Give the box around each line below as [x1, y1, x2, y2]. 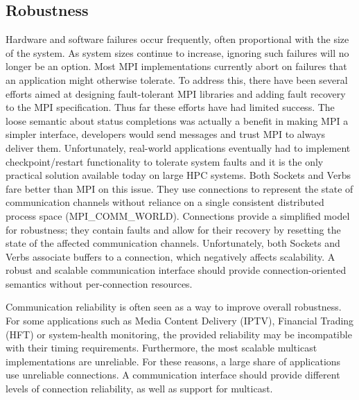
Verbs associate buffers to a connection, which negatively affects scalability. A [6, 249, 335, 263]
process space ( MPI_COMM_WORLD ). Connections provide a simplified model [6, 208, 350, 223]
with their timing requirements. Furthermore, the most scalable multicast [6, 340, 317, 355]
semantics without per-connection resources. [6, 276, 193, 290]
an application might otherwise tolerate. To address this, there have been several [6, 72, 348, 87]
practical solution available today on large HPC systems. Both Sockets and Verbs [6, 168, 351, 182]
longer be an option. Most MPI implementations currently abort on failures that [6, 59, 347, 73]
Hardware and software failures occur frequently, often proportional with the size [6, 32, 349, 46]
